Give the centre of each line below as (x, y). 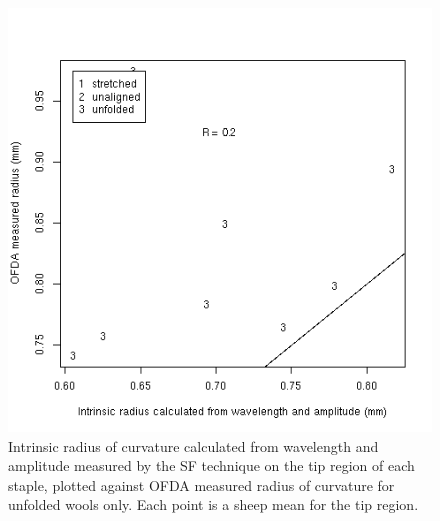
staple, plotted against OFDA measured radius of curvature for (201, 484)
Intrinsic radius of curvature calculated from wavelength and (193, 445)
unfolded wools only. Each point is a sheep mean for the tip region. (213, 504)
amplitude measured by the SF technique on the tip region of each (211, 465)
